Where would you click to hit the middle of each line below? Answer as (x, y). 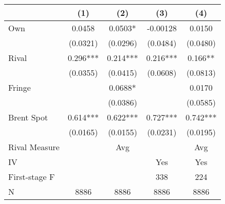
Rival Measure (34, 147)
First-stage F (32, 177)
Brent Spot (28, 117)
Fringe (20, 87)
